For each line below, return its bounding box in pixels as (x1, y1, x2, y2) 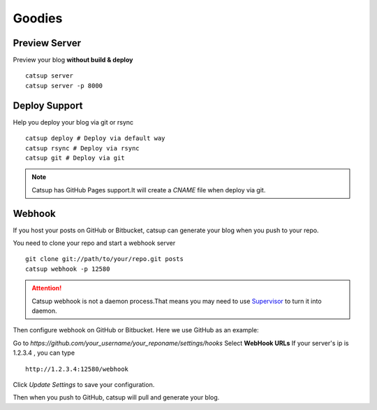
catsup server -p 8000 (25, 81, 103, 90)
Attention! (31, 284, 62, 292)
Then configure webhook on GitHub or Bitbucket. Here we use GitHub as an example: (13, 326, 259, 334)
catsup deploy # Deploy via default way (25, 134, 165, 143)
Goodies (13, 10, 63, 26)
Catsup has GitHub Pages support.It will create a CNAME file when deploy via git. (31, 185, 266, 194)
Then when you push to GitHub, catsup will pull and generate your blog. (13, 393, 220, 402)
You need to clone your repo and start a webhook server (13, 239, 176, 247)
